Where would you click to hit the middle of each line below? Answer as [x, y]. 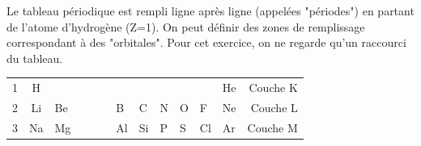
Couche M [272, 127]
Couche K [273, 88]
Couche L [274, 107]
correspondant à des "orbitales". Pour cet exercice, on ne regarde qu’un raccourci [206, 42]
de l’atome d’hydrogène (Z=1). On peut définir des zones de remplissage [186, 26]
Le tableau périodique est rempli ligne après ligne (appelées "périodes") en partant [210, 10]
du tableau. [35, 58]
